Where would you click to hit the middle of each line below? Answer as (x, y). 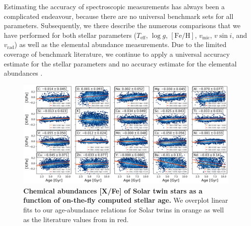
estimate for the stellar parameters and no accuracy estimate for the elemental (120, 63)
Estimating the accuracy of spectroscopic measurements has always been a (114, 6)
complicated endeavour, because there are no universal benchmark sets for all (119, 16)
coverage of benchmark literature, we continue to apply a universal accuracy (117, 54)
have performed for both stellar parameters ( (70, 35)
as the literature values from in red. (76, 219)
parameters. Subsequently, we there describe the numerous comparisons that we (122, 25)
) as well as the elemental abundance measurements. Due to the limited (120, 44)
